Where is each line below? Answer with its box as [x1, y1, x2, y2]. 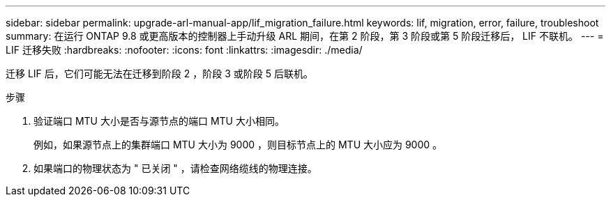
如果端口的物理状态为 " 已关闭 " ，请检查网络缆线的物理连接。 [33, 162, 317, 174]
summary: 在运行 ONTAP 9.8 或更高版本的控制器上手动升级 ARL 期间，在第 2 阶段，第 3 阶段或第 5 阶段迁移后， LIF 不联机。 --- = [6, 30, 604, 42]
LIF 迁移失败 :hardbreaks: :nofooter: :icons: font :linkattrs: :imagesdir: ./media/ [6, 44, 363, 56]
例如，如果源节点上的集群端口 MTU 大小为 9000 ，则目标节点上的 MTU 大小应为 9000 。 [33, 139, 443, 150]
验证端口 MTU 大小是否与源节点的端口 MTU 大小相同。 [33, 115, 285, 127]
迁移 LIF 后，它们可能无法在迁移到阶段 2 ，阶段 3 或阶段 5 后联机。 [6, 68, 313, 79]
